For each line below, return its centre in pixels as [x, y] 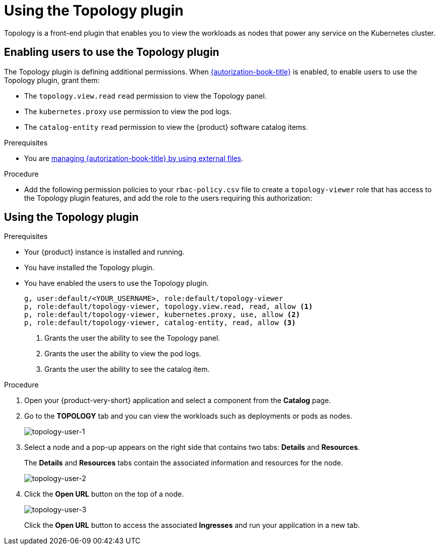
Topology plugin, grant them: [52, 80]
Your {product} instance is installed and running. [104, 252]
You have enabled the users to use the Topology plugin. [117, 283]
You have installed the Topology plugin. [89, 268]
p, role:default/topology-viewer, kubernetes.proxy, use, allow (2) [162, 315]
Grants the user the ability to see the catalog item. [127, 369]
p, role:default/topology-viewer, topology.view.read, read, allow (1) [169, 307]
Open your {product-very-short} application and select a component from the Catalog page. [178, 401]
